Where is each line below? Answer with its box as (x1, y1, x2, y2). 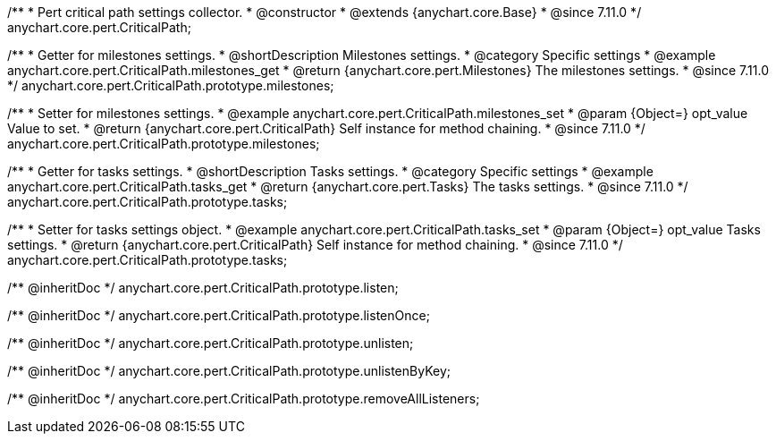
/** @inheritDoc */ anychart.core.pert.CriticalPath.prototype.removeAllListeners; (7, 391, 480, 406)
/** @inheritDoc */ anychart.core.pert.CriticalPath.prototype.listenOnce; (7, 308, 430, 323)
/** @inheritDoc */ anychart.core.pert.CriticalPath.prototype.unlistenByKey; (7, 363, 451, 378)
